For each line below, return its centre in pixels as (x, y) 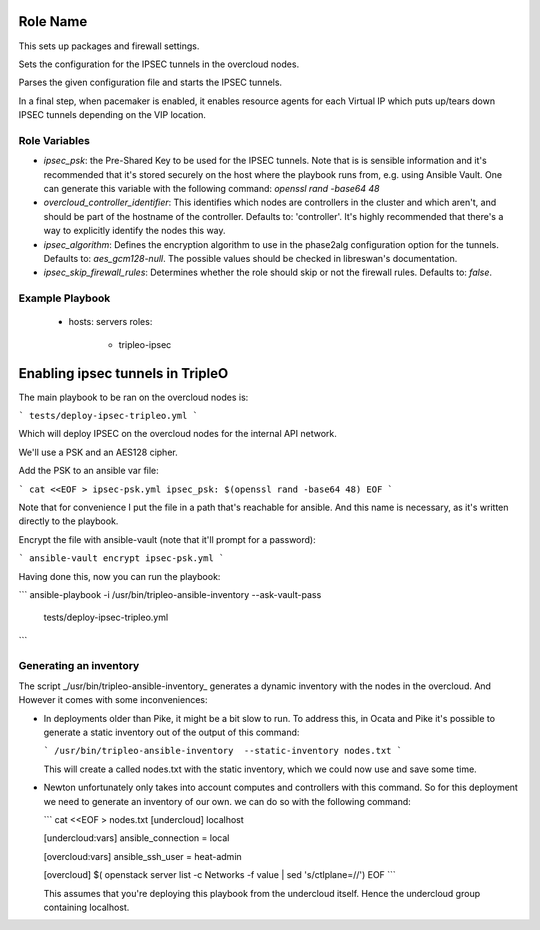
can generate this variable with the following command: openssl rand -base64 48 (211, 188)
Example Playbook (64, 298)
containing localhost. (86, 907)
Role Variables (54, 140)
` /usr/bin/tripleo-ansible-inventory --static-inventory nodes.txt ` (223, 751)
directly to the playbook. (68, 521)
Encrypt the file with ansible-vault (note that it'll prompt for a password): (167, 539)
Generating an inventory (79, 666)
